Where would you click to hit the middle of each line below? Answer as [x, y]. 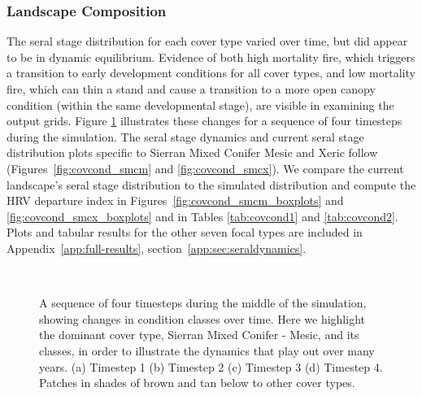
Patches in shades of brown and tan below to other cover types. [197, 383]
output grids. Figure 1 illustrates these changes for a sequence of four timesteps [204, 121]
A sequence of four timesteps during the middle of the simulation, [203, 303]
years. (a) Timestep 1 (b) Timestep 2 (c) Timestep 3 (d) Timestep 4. [211, 366]
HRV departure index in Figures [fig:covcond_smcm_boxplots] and [175, 200]
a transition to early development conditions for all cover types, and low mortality [211, 73]
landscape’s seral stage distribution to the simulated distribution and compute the [211, 184]
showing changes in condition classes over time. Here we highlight [202, 318]
